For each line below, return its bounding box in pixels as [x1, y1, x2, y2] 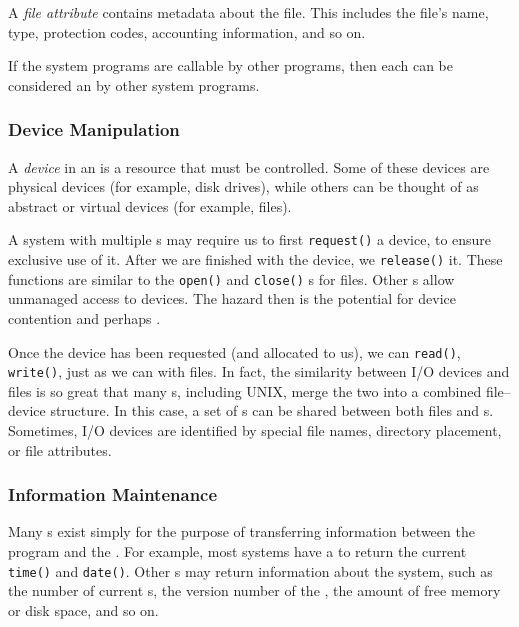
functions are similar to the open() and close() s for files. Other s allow [8, 268, 455, 289]
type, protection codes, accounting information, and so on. [8, 21, 366, 42]
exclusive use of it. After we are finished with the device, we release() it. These [8, 249, 503, 270]
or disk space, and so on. [8, 599, 159, 620]
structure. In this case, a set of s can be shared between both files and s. [50, 400, 494, 421]
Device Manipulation [8, 117, 180, 142]
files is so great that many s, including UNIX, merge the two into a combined [8, 380, 482, 401]
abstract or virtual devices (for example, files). [8, 195, 292, 216]
